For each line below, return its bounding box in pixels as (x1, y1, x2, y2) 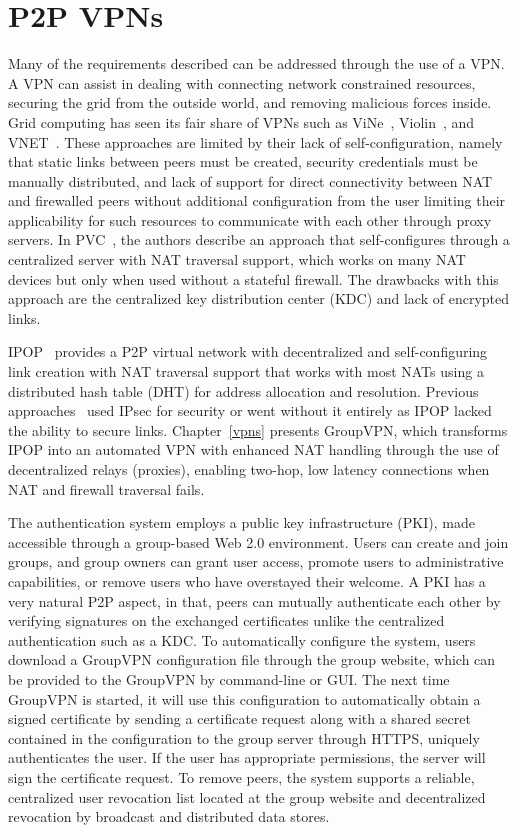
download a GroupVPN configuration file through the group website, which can (8, 649, 496, 670)
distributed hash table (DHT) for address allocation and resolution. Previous (8, 380, 479, 401)
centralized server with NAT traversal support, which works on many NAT (8, 249, 466, 270)
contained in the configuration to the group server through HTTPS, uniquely (8, 727, 480, 748)
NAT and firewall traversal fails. (8, 478, 205, 499)
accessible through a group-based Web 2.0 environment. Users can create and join (8, 531, 509, 552)
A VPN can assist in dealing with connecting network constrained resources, (8, 72, 476, 93)
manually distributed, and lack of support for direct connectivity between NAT (8, 170, 493, 191)
